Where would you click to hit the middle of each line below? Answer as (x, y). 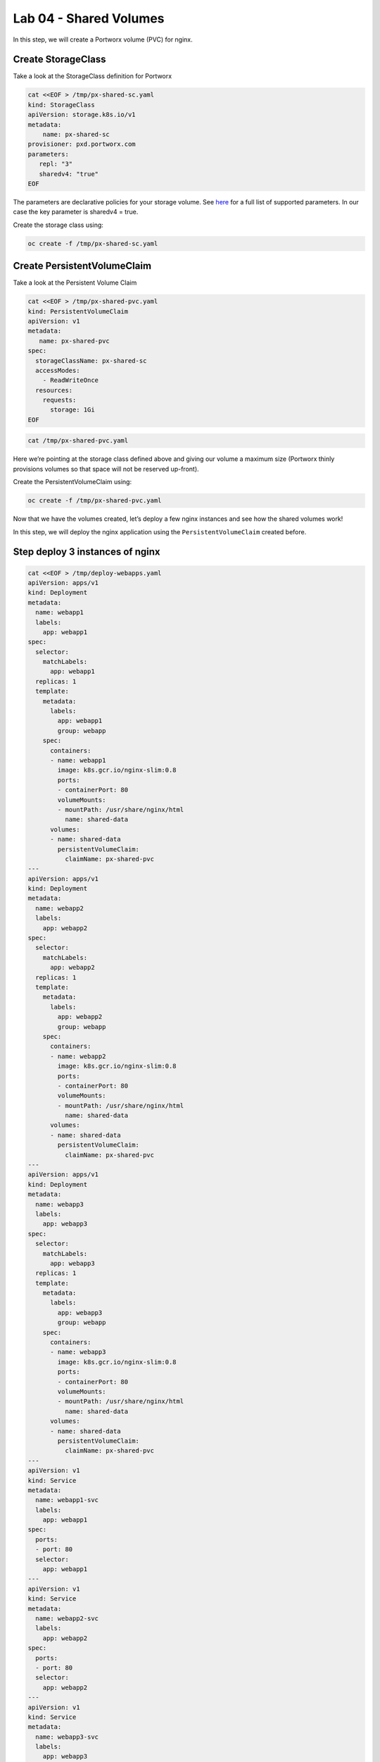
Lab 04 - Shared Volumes (89, 18)
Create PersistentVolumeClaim (82, 266)
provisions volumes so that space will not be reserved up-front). (106, 469)
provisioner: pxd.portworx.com (82, 144)
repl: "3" (56, 164)
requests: (59, 400)
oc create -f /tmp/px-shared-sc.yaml (93, 244)
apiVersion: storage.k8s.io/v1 (82, 115)
